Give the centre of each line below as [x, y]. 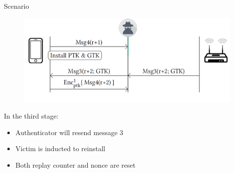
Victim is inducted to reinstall [60, 148]
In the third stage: [31, 116]
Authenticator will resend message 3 [69, 132]
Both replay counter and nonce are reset [75, 164]
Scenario [17, 6]
